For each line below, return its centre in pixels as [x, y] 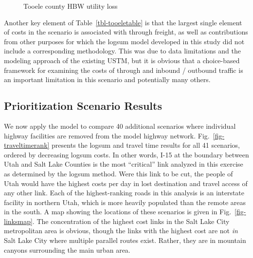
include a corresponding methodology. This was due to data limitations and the [122, 51]
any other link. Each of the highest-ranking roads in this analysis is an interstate [124, 193]
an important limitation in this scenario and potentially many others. [107, 79]
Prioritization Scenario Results [83, 106]
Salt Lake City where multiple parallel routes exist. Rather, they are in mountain [125, 240]
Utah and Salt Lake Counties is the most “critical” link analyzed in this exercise [124, 164]
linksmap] [18, 221]
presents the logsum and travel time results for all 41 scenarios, [146, 145]
